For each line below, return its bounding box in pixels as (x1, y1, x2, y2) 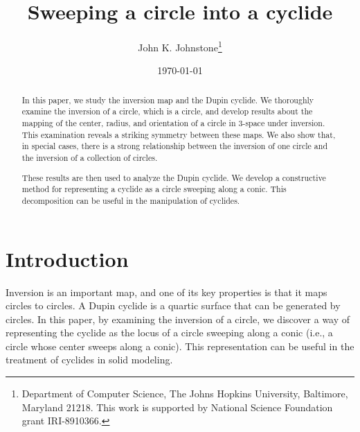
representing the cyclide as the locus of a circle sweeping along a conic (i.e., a (6, 325, 333, 340)
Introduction (6, 244, 129, 273)
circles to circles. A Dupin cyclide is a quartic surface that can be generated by (6, 298, 341, 313)
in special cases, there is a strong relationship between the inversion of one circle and (21, 140, 327, 152)
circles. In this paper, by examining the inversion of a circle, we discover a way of (6, 311, 350, 326)
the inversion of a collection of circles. (21, 152, 158, 164)
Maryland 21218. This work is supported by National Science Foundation (21, 399, 333, 414)
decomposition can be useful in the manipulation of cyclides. (21, 194, 240, 206)
